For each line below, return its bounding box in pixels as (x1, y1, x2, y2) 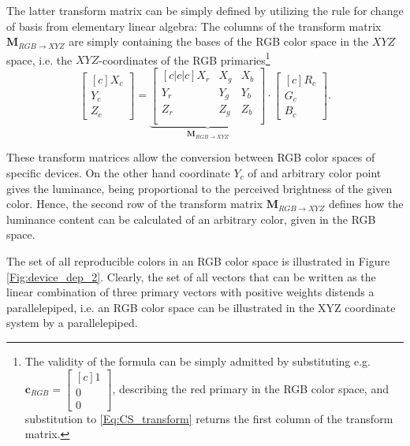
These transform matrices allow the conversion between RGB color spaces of (6, 149, 375, 165)
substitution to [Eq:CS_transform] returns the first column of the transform (24, 410, 393, 426)
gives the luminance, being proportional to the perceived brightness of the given (6, 180, 393, 196)
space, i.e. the (6, 51, 73, 68)
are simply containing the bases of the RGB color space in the (69, 33, 369, 50)
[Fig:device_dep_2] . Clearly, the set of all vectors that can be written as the (6, 268, 376, 284)
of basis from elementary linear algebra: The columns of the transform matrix (6, 17, 382, 34)
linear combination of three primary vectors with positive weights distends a (6, 284, 375, 300)
